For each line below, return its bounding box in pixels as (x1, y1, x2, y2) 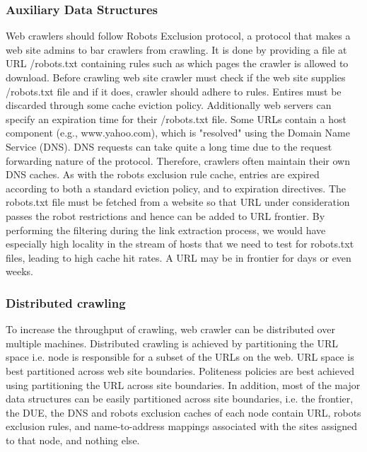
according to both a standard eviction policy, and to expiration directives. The (6, 180, 346, 195)
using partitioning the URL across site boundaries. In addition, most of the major (6, 377, 361, 392)
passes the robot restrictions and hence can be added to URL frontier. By (6, 208, 325, 223)
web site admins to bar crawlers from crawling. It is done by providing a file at (6, 42, 347, 57)
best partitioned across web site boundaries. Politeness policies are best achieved (6, 363, 354, 378)
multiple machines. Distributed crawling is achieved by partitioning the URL (6, 335, 338, 350)
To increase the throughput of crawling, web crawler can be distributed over (6, 322, 335, 337)
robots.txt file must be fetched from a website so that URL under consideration (6, 195, 350, 209)
